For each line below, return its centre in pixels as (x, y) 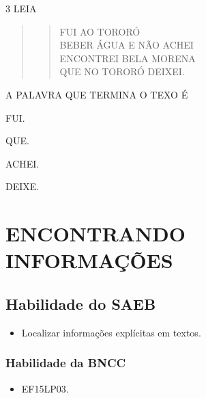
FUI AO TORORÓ (100, 31)
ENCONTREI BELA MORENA (128, 58)
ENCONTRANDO (96, 234)
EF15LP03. (45, 388)
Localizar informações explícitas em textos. (111, 332)
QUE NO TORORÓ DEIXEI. (122, 71)
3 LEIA (21, 8)
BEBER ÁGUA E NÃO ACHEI (127, 45)
